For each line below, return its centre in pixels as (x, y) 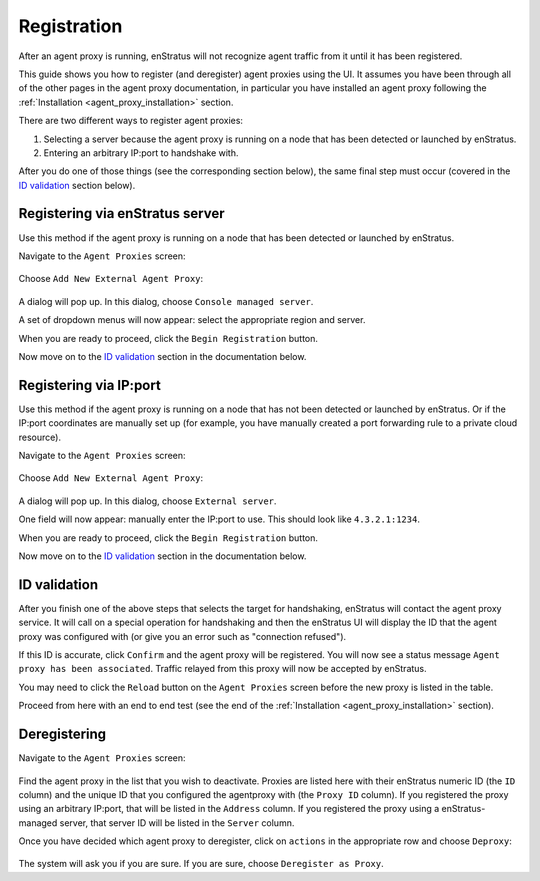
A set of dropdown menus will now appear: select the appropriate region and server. (192, 320)
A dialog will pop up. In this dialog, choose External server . (147, 501)
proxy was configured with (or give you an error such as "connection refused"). (182, 636)
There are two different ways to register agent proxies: (131, 121)
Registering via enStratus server (121, 213)
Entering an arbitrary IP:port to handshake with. (141, 152)
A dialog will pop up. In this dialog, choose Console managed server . (166, 301)
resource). (40, 437)
